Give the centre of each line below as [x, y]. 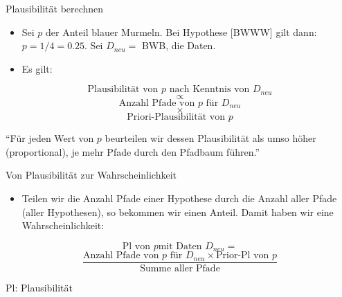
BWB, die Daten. [179, 45]
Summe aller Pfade [180, 269]
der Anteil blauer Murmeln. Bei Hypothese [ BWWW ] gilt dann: [181, 31]
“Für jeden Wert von [50, 138]
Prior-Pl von [243, 256]
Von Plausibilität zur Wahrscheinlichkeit [91, 175]
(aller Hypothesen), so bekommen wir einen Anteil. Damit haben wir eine [178, 211]
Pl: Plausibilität [39, 288]
